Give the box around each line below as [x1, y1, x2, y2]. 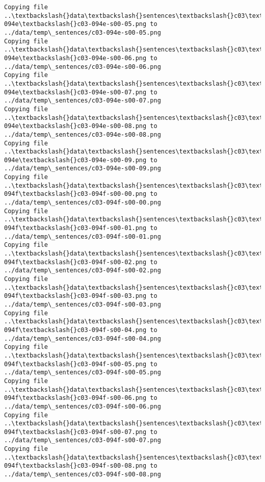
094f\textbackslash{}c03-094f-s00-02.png [4, 258, 147, 266]
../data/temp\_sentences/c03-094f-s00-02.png [4, 267, 161, 274]
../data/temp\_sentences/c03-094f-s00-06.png [4, 402, 161, 410]
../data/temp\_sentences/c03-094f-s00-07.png [4, 437, 161, 444]
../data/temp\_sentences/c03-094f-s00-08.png [4, 471, 161, 478]
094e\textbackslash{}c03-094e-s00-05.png [4, 20, 147, 28]
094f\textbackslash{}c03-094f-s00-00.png [4, 190, 147, 198]
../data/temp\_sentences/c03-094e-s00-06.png [4, 63, 161, 70]
